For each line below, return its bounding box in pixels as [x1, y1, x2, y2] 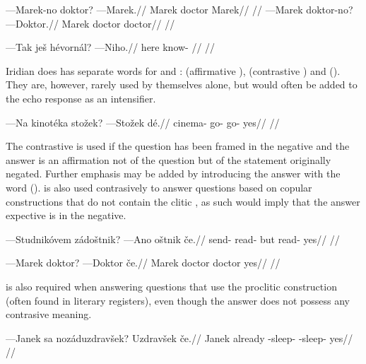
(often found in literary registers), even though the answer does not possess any [6, 293, 350, 307]
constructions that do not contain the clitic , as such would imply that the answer [6, 194, 360, 209]
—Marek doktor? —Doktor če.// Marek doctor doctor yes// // [6, 255, 281, 270]
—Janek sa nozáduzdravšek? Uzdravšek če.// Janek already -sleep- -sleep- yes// [6, 330, 353, 345]
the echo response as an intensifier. [6, 90, 156, 105]
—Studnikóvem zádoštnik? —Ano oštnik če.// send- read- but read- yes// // [6, 231, 340, 246]
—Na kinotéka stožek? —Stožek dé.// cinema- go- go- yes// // [6, 115, 280, 129]
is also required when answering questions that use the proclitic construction [6, 278, 337, 293]
